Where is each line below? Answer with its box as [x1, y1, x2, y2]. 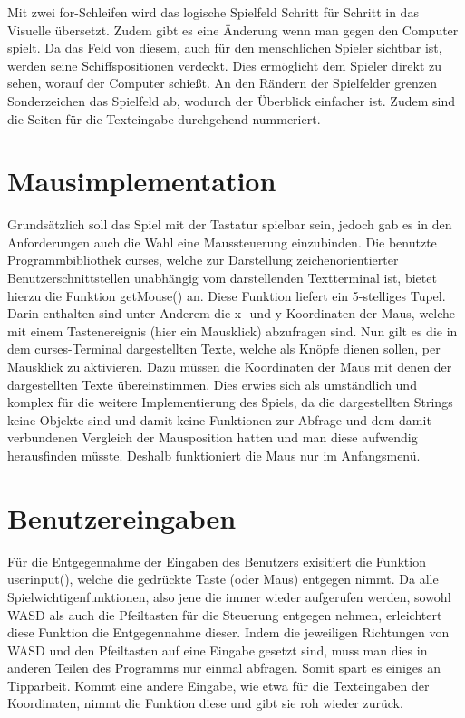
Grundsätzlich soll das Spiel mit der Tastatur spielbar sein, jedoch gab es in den [7, 215, 452, 234]
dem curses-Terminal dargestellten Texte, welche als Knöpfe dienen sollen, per [7, 339, 441, 358]
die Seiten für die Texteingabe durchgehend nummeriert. [7, 109, 321, 128]
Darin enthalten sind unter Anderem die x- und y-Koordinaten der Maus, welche [7, 304, 456, 323]
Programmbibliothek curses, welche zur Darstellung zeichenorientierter [7, 250, 399, 269]
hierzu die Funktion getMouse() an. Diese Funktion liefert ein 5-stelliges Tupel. [7, 286, 446, 305]
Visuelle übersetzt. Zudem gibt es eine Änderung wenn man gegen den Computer [7, 20, 459, 39]
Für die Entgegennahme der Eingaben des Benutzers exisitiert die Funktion [7, 551, 426, 570]
